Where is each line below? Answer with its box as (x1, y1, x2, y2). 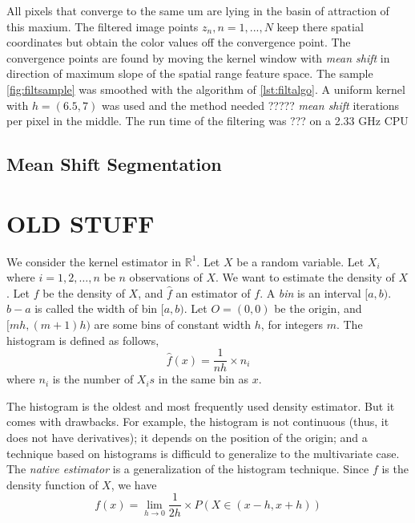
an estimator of (175, 284, 251, 301)
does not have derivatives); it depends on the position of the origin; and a (6, 429, 368, 446)
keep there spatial (276, 18, 364, 34)
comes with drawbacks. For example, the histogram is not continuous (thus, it (6, 413, 389, 430)
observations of (129, 269, 203, 286)
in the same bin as (158, 371, 248, 387)
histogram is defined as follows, (6, 331, 159, 348)
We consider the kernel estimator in (6, 253, 182, 270)
